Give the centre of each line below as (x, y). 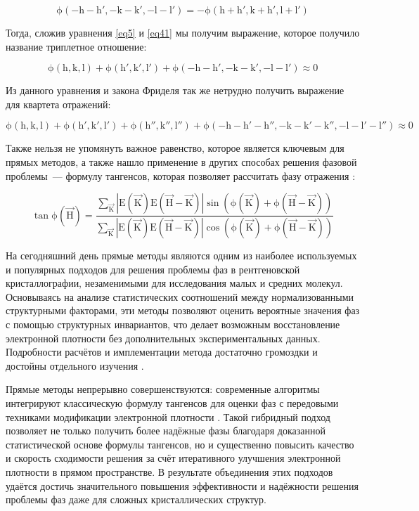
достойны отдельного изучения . (75, 365)
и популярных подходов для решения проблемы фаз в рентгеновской (153, 269)
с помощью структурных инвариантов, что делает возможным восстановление (173, 324)
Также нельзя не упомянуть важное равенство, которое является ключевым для (175, 148)
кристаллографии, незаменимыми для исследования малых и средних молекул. (174, 283)
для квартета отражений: (58, 104)
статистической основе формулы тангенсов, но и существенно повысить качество (180, 444)
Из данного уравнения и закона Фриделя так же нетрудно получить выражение (175, 90)
